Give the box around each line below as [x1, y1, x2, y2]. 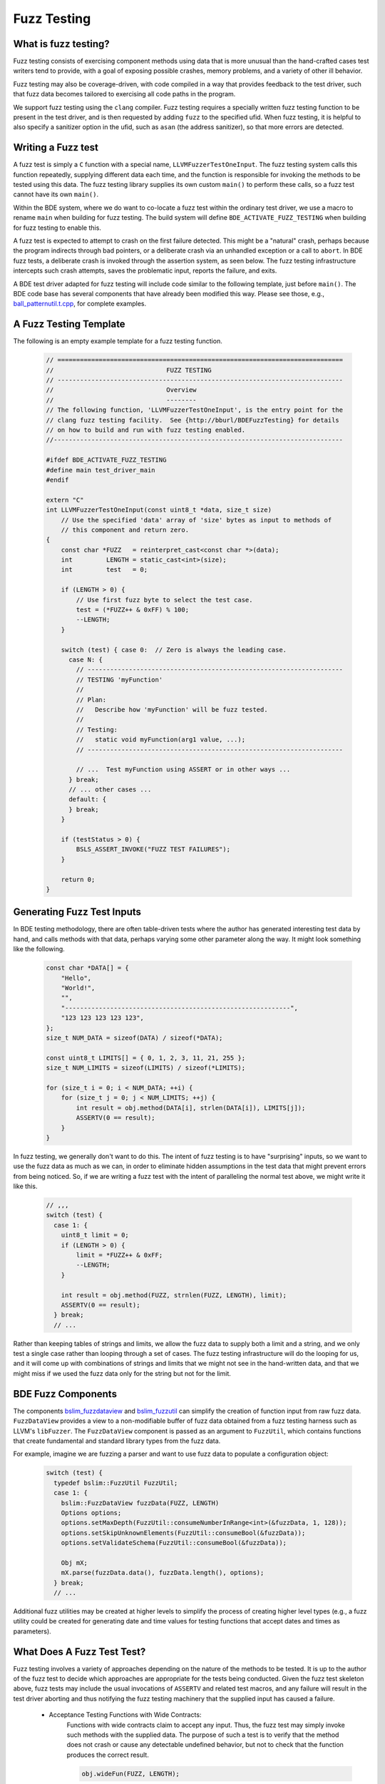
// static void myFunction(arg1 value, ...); [76, 736, 246, 744]
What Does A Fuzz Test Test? [13, 1646, 146, 1658]
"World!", [61, 984, 96, 992]
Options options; [61, 1509, 122, 1516]
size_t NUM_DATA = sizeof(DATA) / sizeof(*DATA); [46, 1033, 223, 1042]
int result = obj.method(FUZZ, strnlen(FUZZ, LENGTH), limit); [61, 1291, 287, 1299]
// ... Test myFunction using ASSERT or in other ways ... [76, 766, 291, 774]
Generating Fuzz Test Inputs [13, 906, 142, 918]
